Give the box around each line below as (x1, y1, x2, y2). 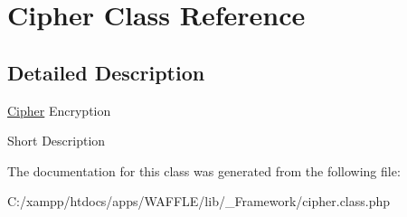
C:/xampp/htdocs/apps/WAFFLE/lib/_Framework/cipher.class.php (7, 192, 391, 211)
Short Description (7, 131, 106, 150)
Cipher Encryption (7, 100, 111, 119)
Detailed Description (7, 58, 205, 86)
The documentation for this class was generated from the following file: (7, 161, 401, 180)
